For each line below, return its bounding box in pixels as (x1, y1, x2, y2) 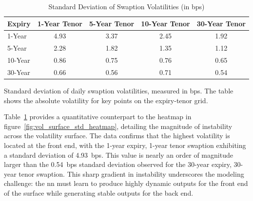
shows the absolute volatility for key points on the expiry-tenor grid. (4, 95, 208, 105)
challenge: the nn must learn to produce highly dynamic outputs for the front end (4, 178, 248, 188)
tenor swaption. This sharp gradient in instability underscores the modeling (19, 168, 244, 179)
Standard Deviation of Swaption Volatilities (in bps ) (48, 1, 205, 11)
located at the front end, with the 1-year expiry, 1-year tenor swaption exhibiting (4, 140, 246, 150)
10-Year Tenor (141, 18, 190, 28)
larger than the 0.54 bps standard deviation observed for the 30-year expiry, (4, 159, 232, 169)
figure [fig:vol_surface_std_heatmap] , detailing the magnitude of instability (4, 121, 233, 131)
